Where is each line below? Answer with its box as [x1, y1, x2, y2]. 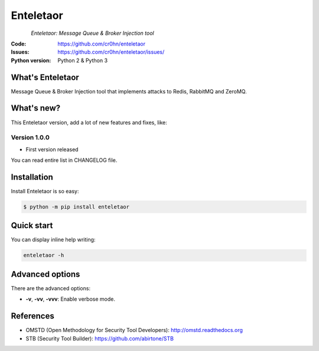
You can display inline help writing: [11, 236, 96, 243]
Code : [11, 40, 27, 47]
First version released [25, 145, 79, 153]
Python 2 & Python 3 [57, 57, 108, 64]
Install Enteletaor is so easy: [11, 187, 79, 194]
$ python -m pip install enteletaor [23, 203, 130, 210]
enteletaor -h [23, 252, 64, 259]
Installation [11, 172, 53, 182]
